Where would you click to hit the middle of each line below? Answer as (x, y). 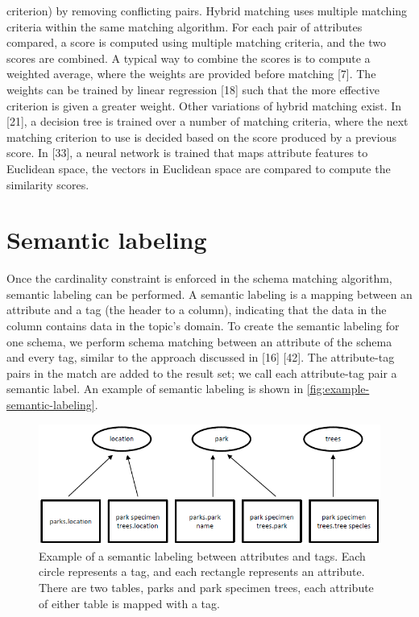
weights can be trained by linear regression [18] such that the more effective (193, 89)
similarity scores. (48, 184)
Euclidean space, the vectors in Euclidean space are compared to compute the (199, 168)
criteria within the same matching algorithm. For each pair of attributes (185, 26)
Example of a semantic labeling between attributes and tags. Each (202, 555)
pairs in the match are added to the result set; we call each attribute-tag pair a (202, 373)
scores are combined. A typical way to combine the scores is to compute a (189, 58)
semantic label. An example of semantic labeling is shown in (155, 389)
